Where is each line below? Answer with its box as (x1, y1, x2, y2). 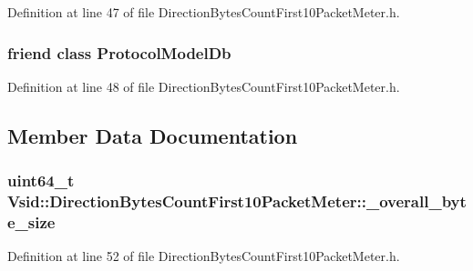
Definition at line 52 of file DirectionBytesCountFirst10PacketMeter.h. (7, 246, 400, 266)
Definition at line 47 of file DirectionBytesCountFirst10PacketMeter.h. (7, 3, 400, 21)
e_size (7, 210, 56, 233)
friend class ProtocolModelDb (7, 41, 231, 64)
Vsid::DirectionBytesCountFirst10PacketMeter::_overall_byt (7, 190, 467, 213)
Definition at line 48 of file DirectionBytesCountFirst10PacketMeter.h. (7, 76, 400, 95)
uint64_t (7, 169, 75, 192)
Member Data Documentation (7, 121, 298, 149)
